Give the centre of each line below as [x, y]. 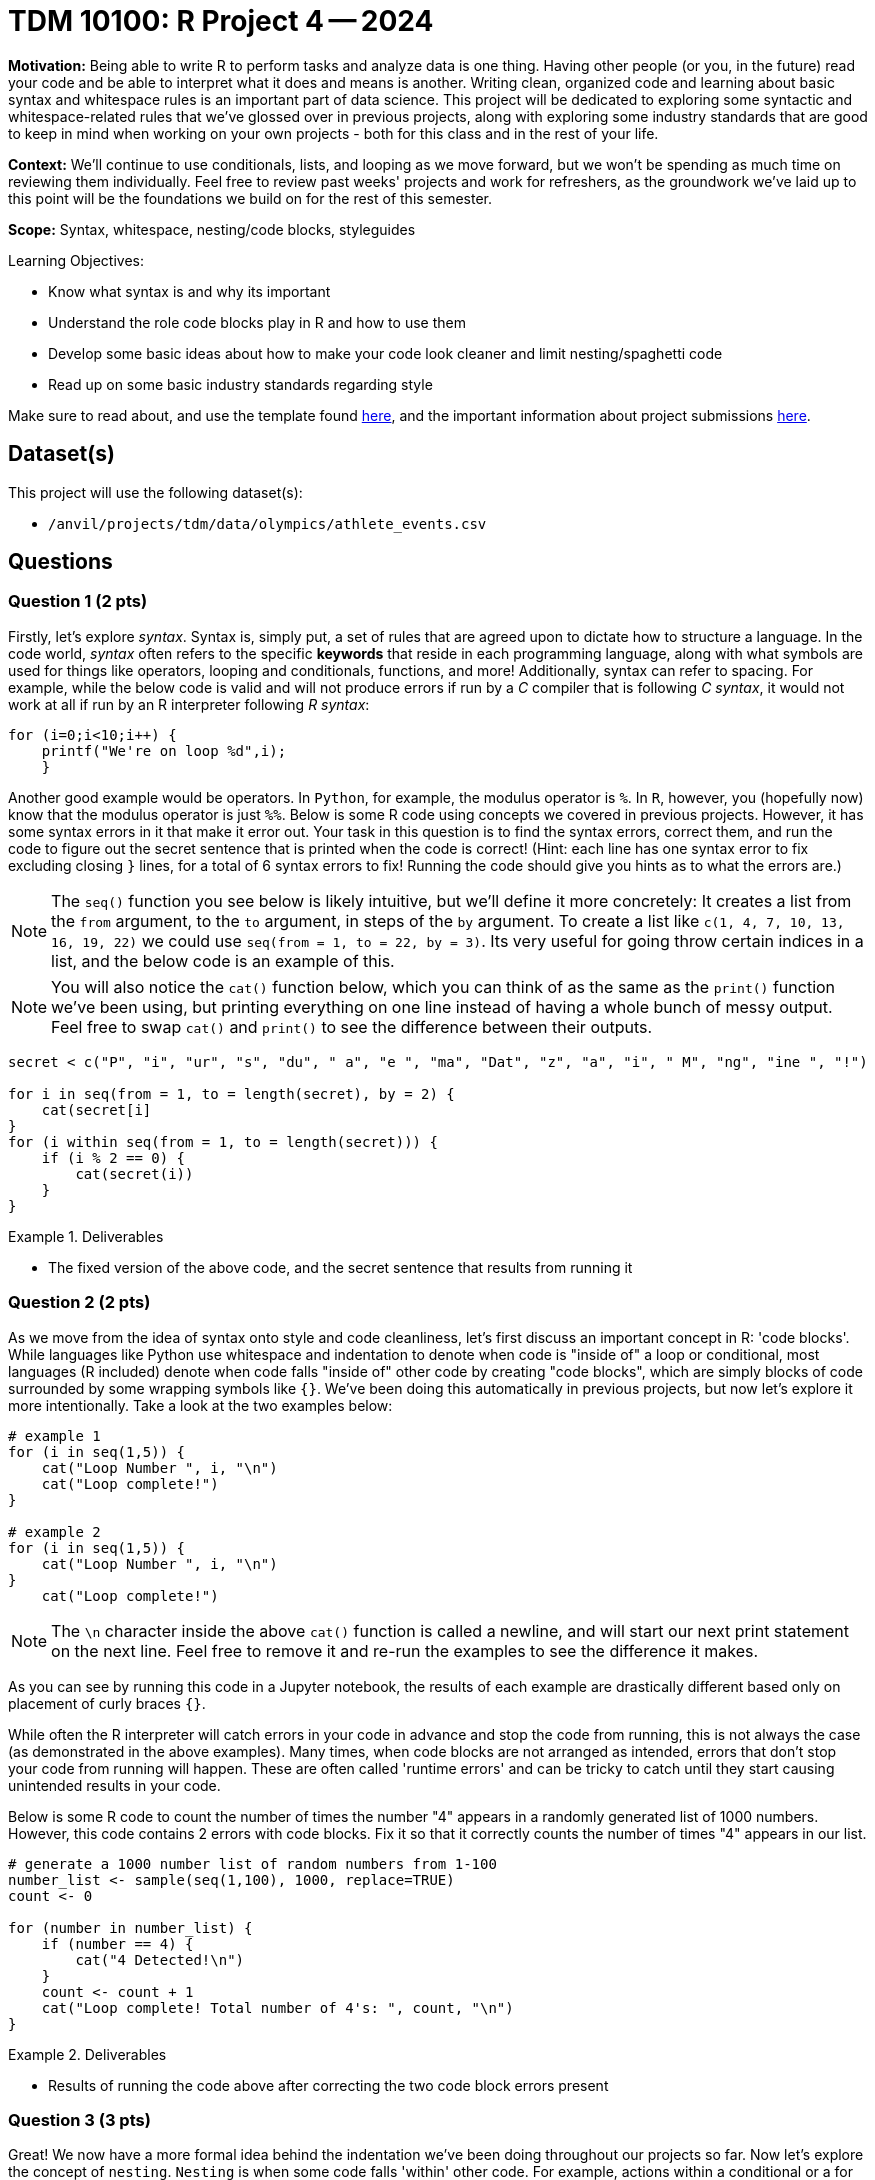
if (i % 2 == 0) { [113, 1157]
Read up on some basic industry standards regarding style [240, 384]
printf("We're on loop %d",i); [164, 750]
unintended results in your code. [114, 1785]
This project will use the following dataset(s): [155, 492]
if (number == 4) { [117, 1943]
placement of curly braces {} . [107, 1703]
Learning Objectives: [76, 260]
